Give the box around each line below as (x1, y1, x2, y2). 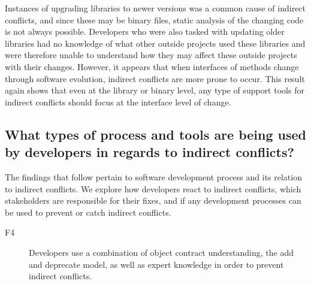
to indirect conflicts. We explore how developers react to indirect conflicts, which (5, 182, 301, 195)
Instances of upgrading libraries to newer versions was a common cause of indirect (5, 2, 306, 14)
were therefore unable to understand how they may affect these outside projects (5, 49, 297, 61)
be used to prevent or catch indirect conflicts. (5, 206, 171, 218)
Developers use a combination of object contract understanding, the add (29, 246, 294, 258)
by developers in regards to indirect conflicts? (5, 143, 294, 161)
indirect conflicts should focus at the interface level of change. (5, 95, 231, 108)
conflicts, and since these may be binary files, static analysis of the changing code (5, 13, 304, 26)
